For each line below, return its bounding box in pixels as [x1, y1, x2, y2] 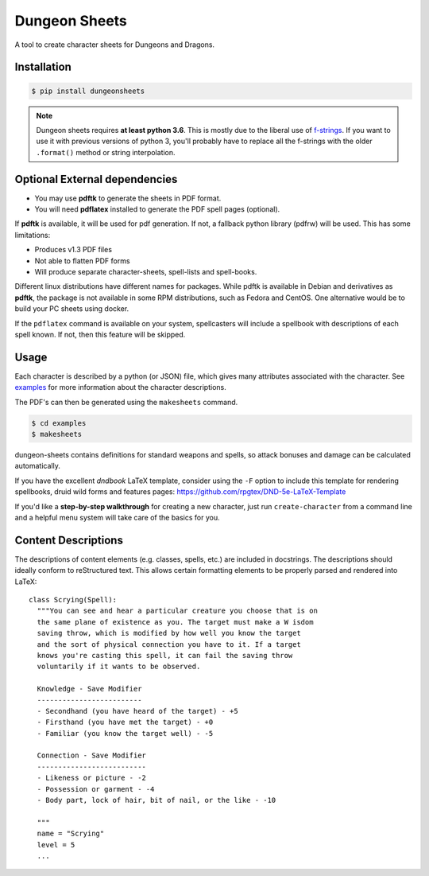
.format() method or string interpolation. [36, 147, 176, 157]
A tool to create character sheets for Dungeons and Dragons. [14, 40, 214, 49]
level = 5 [37, 840, 75, 849]
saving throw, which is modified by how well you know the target [37, 629, 301, 638]
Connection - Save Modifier [37, 751, 147, 760]
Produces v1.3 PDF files [34, 245, 113, 255]
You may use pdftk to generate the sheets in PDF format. [34, 193, 222, 203]
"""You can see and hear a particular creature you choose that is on [37, 606, 318, 616]
